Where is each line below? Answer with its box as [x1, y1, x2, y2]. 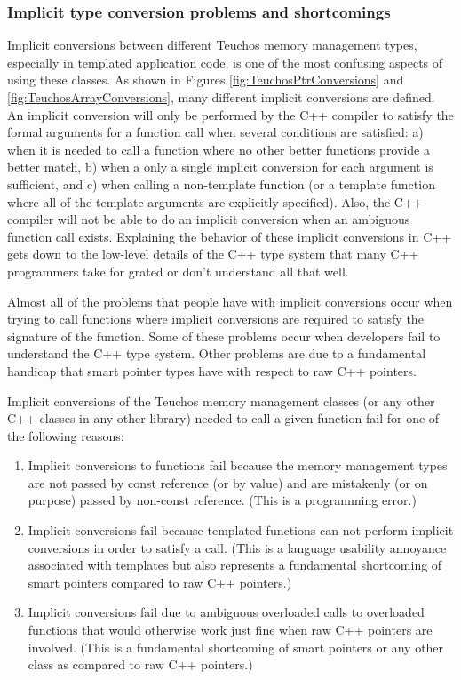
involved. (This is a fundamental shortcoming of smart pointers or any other [28, 637, 444, 656]
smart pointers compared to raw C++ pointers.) [28, 572, 292, 591]
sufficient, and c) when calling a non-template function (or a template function [7, 174, 435, 193]
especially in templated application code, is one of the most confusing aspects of [7, 52, 443, 71]
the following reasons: [7, 426, 124, 444]
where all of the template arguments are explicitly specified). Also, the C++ [7, 192, 423, 211]
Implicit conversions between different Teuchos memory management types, [7, 36, 417, 54]
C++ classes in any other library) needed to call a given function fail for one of [7, 409, 440, 428]
